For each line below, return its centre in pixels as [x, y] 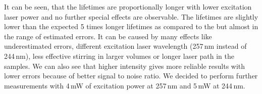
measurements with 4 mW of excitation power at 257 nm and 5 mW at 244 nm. [125, 85]
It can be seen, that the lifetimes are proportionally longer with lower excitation [128, 7]
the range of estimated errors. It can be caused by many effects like [108, 36]
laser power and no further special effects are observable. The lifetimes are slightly [131, 16]
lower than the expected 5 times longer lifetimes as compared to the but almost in [131, 26]
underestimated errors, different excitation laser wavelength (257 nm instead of [125, 46]
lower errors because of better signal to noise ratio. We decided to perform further [131, 76]
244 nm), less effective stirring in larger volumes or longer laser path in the [119, 56]
